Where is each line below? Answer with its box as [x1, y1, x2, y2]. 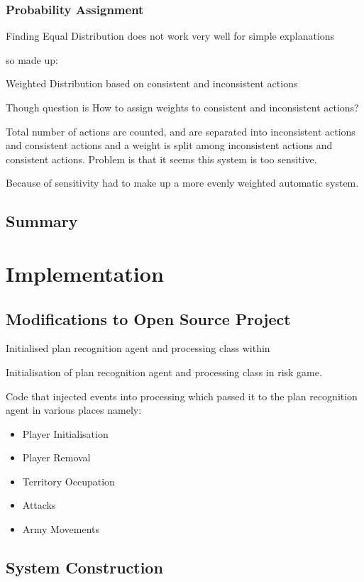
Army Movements [22, 522, 100, 537]
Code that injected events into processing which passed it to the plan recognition [6, 388, 358, 403]
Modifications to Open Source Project [6, 307, 291, 329]
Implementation [6, 258, 164, 287]
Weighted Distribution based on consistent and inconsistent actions [6, 76, 298, 91]
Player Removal [22, 450, 91, 465]
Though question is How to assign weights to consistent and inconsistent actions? [6, 100, 359, 114]
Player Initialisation [22, 426, 109, 441]
